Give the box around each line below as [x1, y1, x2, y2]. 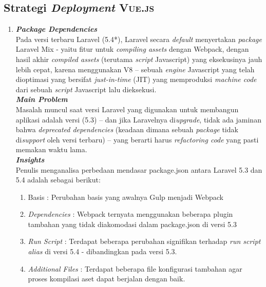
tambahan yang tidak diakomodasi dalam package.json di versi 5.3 [28, 218, 237, 229]
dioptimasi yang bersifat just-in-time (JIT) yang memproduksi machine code [15, 74, 257, 85]
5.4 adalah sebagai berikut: [15, 174, 101, 185]
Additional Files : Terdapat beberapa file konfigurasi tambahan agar [28, 263, 242, 274]
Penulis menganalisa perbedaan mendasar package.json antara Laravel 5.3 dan [15, 164, 262, 175]
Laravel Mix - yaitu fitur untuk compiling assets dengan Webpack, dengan [15, 44, 249, 54]
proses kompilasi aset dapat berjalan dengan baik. [28, 273, 185, 284]
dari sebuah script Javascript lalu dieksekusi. [15, 84, 157, 94]
